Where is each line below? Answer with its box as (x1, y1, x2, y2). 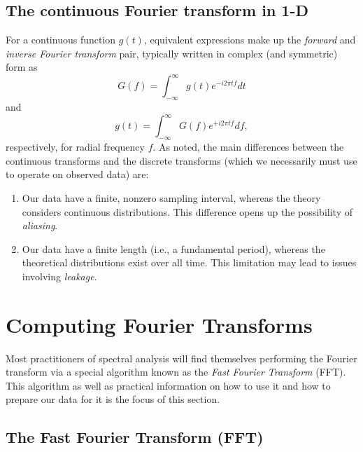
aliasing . (22, 218, 58, 233)
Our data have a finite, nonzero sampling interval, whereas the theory (22, 190, 321, 205)
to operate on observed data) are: (6, 167, 149, 182)
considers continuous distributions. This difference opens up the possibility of (22, 204, 353, 219)
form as (6, 60, 38, 74)
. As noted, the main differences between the (152, 139, 344, 154)
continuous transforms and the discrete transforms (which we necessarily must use (6, 153, 357, 167)
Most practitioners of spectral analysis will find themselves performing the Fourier (6, 350, 357, 365)
